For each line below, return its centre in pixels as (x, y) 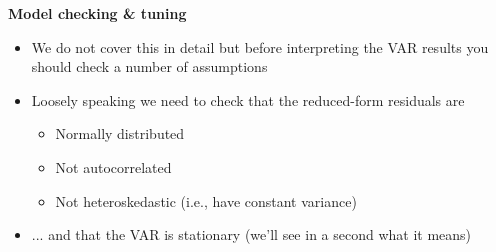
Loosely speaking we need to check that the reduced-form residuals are (248, 99)
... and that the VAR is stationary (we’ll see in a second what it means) (251, 234)
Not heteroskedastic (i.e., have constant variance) (206, 200)
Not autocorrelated (113, 166)
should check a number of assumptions (149, 66)
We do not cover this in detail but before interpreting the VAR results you (260, 46)
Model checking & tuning (97, 13)
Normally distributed (120, 133)
